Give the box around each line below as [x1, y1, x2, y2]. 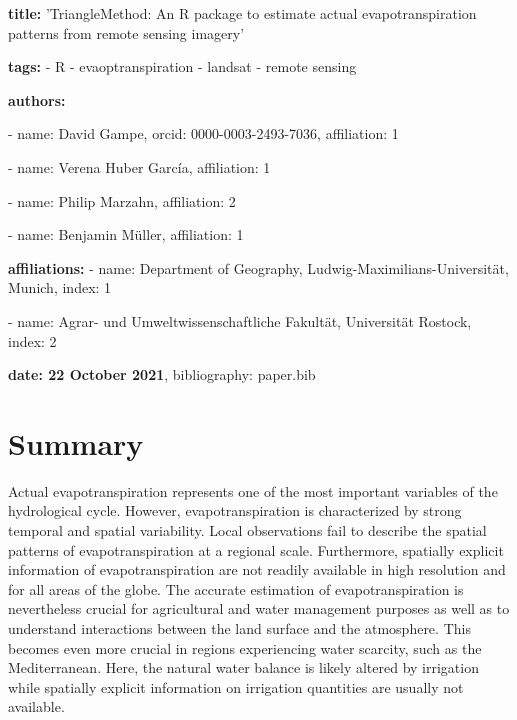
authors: [8, 89, 66, 110]
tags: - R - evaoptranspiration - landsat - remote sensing [8, 56, 357, 77]
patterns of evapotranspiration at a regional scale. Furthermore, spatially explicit [8, 539, 504, 560]
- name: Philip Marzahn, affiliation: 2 [8, 190, 236, 211]
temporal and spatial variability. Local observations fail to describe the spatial [8, 520, 487, 541]
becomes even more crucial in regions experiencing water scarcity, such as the [8, 637, 482, 658]
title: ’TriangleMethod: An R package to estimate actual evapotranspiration [8, 3, 477, 23]
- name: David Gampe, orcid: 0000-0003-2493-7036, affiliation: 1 [8, 123, 399, 144]
